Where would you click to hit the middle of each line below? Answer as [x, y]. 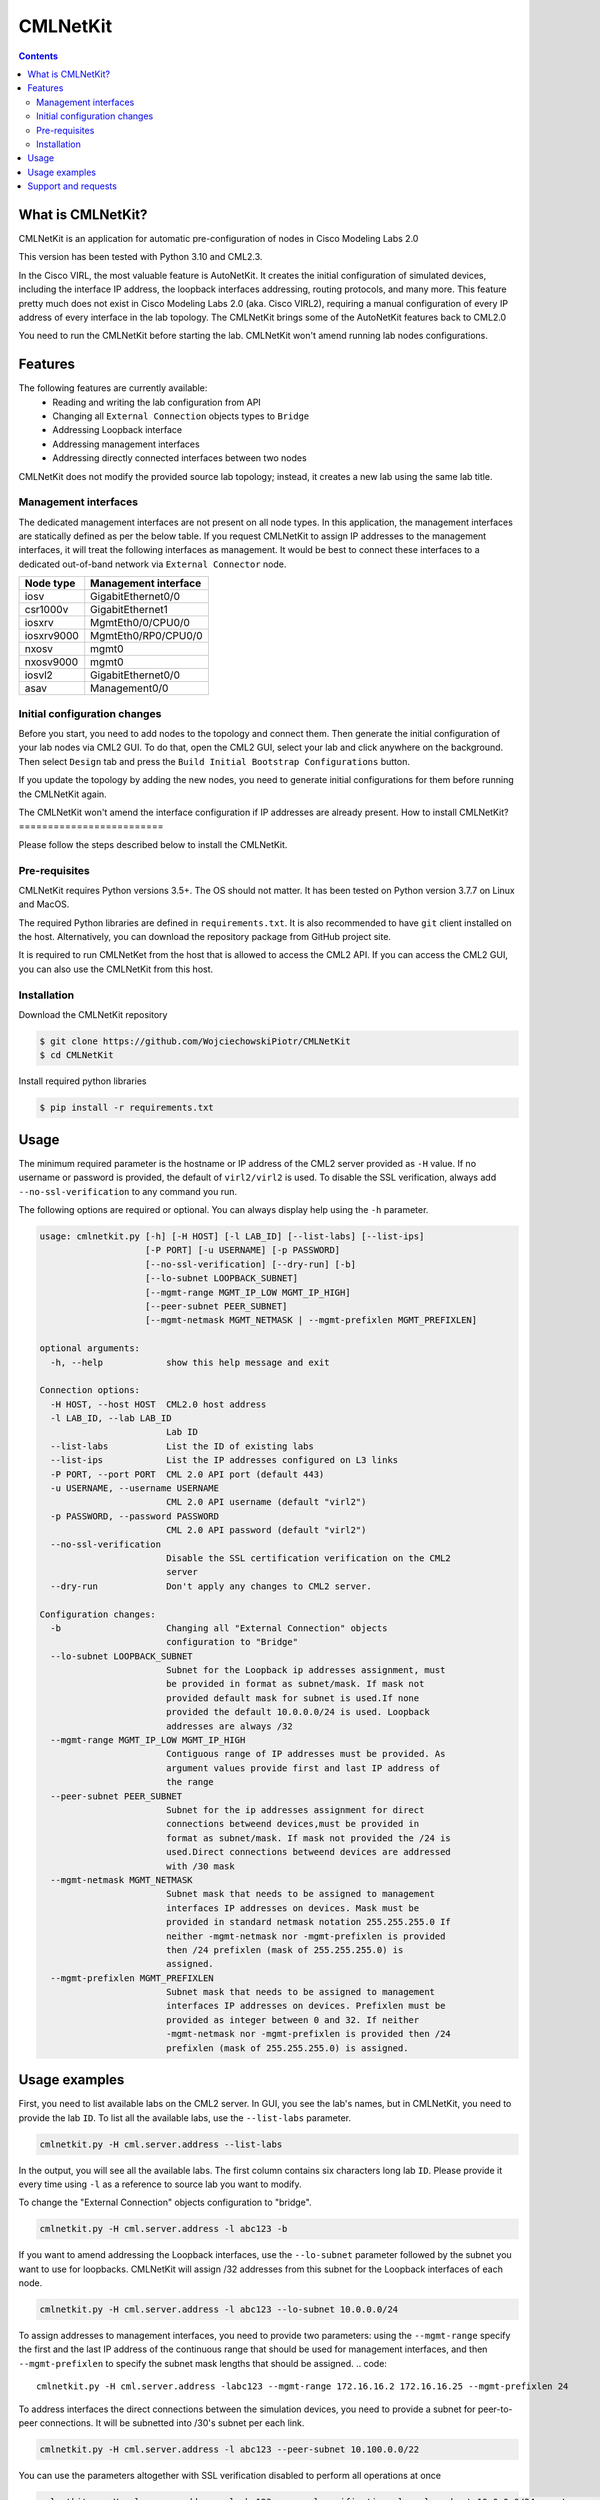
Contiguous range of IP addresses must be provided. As [305, 1754]
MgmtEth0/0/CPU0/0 [140, 623]
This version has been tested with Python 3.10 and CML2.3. [140, 257]
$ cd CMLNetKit [76, 1055]
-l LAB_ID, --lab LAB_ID [111, 1418]
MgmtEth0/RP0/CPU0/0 [147, 636]
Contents [38, 56]
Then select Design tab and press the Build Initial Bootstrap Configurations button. [214, 761]
